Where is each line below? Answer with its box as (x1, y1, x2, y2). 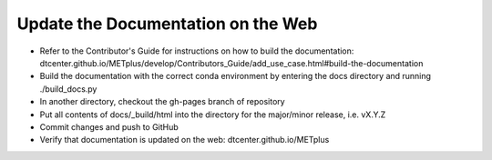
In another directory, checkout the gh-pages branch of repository (39, 96, 286, 107)
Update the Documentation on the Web (16, 14, 318, 34)
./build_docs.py (39, 83, 97, 95)
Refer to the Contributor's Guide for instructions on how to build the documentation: (39, 45, 354, 56)
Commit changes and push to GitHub (39, 121, 179, 132)
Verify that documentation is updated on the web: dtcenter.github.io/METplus (39, 135, 330, 145)
